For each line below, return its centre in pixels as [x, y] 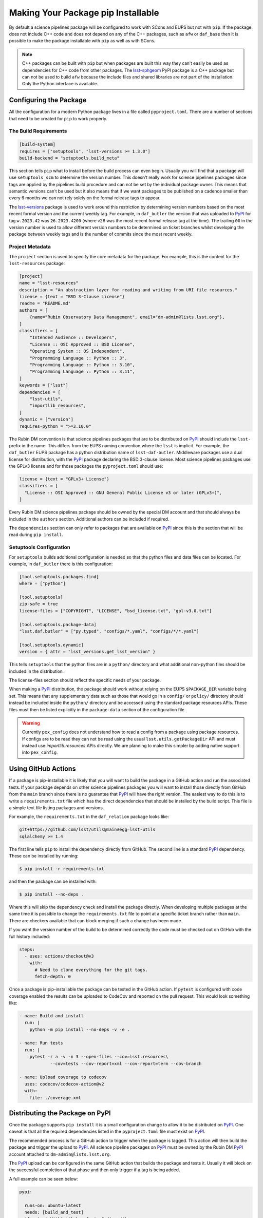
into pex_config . [40, 752]
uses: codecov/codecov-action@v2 [64, 1084]
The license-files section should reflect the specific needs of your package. [85, 680]
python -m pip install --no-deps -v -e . [80, 1029]
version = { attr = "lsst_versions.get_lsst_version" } [87, 652]
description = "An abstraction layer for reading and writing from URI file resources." [129, 290]
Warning [31, 723]
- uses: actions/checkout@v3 [59, 956]
